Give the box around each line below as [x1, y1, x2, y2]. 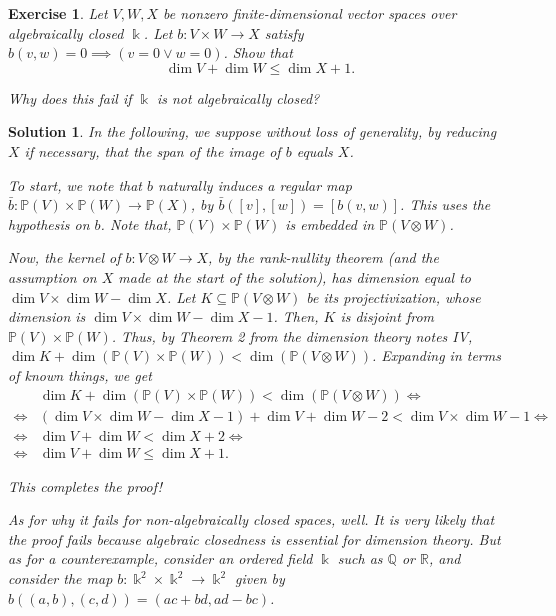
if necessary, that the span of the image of [24, 140, 281, 161]
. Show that [223, 42, 293, 63]
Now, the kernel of [8, 247, 121, 268]
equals [296, 140, 333, 161]
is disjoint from [340, 306, 434, 327]
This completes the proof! [8, 475, 163, 496]
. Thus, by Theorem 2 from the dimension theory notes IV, [111, 325, 473, 346]
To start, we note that [8, 174, 142, 195]
